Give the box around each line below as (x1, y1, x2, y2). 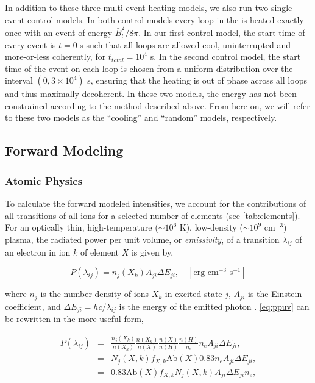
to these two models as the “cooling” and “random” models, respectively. (5, 111, 277, 124)
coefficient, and (5, 299, 61, 312)
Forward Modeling (5, 141, 124, 160)
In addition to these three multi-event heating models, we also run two (5, 1, 269, 13)
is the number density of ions (40, 287, 149, 300)
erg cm (193, 268, 219, 277)
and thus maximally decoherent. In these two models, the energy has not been (5, 87, 297, 100)
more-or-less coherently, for (5, 50, 106, 63)
